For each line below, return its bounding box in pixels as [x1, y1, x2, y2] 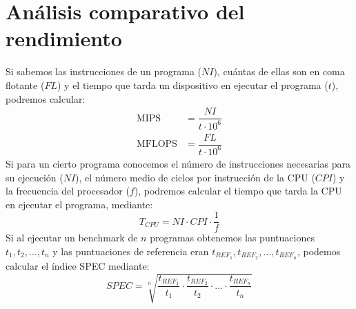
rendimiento [6, 24, 122, 52]
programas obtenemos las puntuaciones [150, 230, 315, 245]
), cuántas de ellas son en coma [213, 64, 345, 79]
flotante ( [6, 77, 45, 92]
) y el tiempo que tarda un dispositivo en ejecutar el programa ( [57, 77, 328, 92]
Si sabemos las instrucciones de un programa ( [6, 64, 201, 79]
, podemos [297, 244, 341, 258]
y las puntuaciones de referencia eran [52, 244, 209, 258]
